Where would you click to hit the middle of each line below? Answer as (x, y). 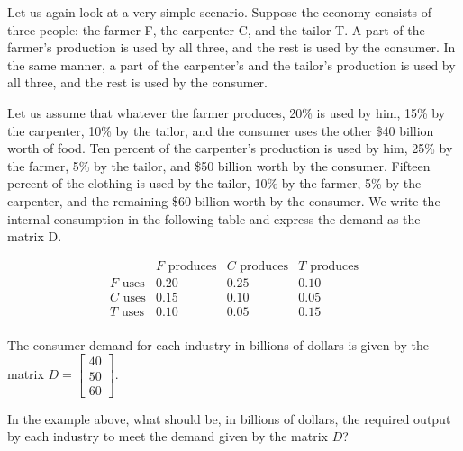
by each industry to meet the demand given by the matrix (168, 436)
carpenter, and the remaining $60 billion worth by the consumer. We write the (224, 200)
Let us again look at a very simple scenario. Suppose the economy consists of (219, 12)
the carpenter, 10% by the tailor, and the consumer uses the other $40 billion (221, 130)
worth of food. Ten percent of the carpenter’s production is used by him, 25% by (230, 148)
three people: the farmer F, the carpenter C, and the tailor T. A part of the (216, 29)
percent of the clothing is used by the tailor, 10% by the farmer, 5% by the (214, 183)
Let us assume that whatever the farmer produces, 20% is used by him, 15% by (227, 112)
